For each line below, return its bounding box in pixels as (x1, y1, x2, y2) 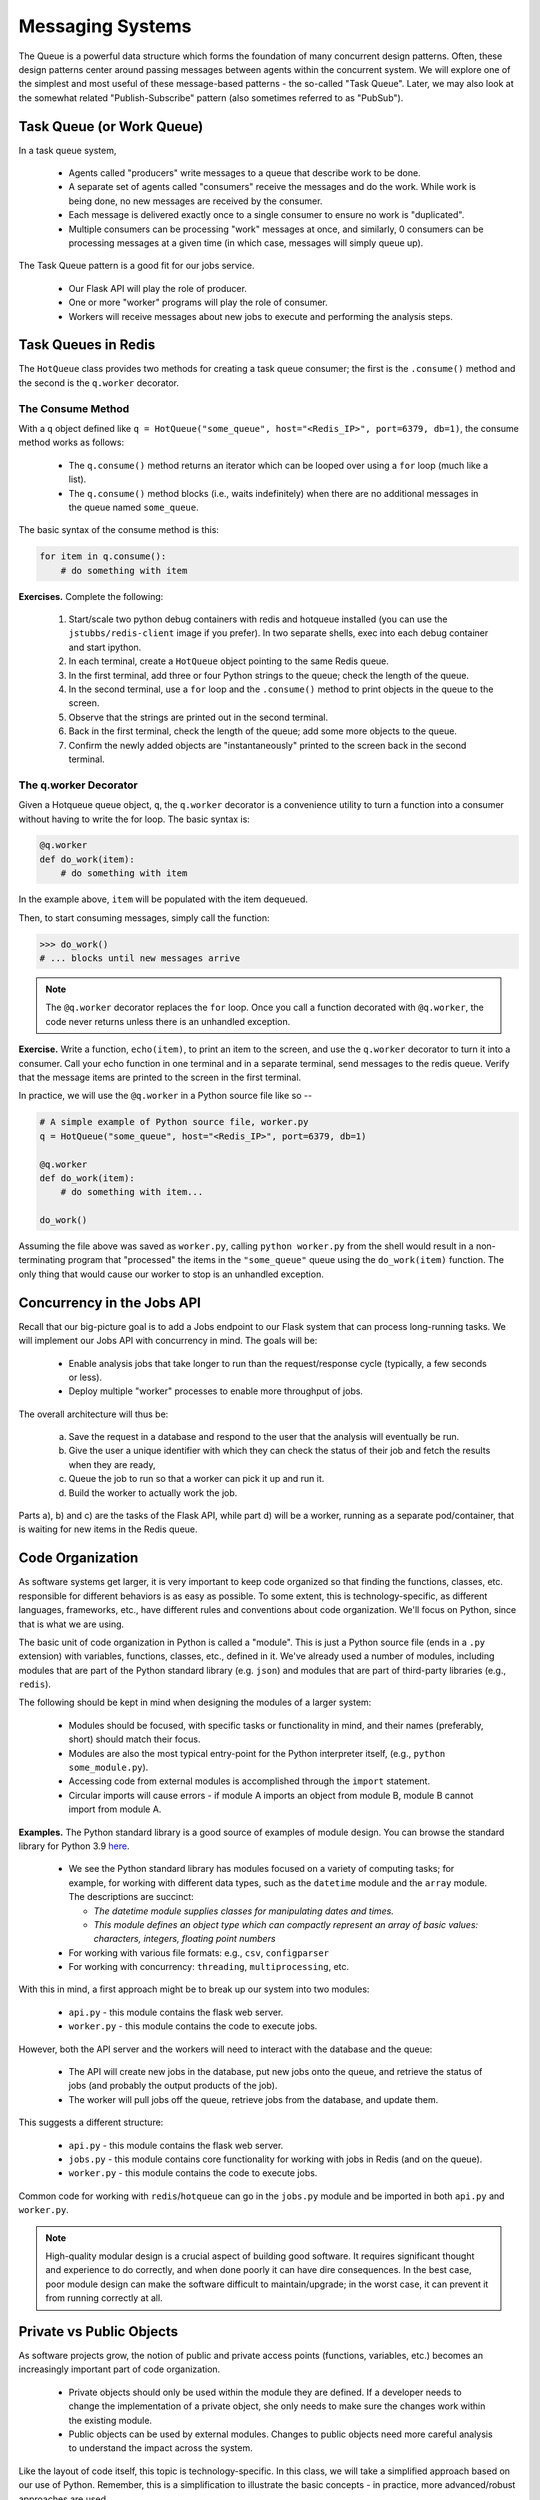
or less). (68, 1371, 103, 1383)
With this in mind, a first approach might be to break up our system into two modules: (18, 1983, 370, 1995)
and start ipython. (68, 641, 142, 653)
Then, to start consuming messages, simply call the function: (18, 911, 270, 924)
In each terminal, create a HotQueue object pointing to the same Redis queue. (68, 655, 390, 667)
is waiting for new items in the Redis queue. (18, 1523, 199, 1535)
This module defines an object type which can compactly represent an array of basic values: (93, 1918, 479, 1930)
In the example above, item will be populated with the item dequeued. (18, 893, 309, 905)
